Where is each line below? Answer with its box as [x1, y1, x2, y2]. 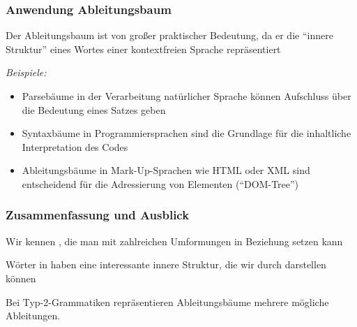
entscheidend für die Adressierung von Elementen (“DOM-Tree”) [22, 176, 299, 191]
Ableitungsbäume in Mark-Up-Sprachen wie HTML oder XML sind [22, 163, 310, 177]
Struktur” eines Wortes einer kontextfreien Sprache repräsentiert [6, 41, 281, 56]
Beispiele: [6, 65, 47, 80]
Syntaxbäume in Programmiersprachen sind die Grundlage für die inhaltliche [22, 126, 351, 140]
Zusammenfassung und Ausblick [6, 206, 190, 224]
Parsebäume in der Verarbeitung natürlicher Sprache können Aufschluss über [22, 89, 351, 103]
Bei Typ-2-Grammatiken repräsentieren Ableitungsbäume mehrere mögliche [6, 294, 329, 309]
